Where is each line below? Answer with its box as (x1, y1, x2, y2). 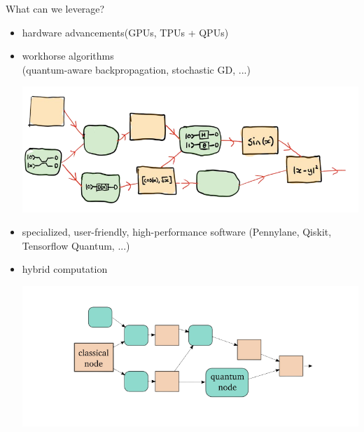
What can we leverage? (6, 1, 105, 15)
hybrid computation (22, 262, 108, 276)
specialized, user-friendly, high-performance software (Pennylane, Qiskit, (22, 224, 332, 239)
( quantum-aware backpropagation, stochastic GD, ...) (22, 62, 251, 76)
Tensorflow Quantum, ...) (22, 238, 130, 252)
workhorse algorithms (22, 48, 114, 63)
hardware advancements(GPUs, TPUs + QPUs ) (22, 25, 229, 39)
